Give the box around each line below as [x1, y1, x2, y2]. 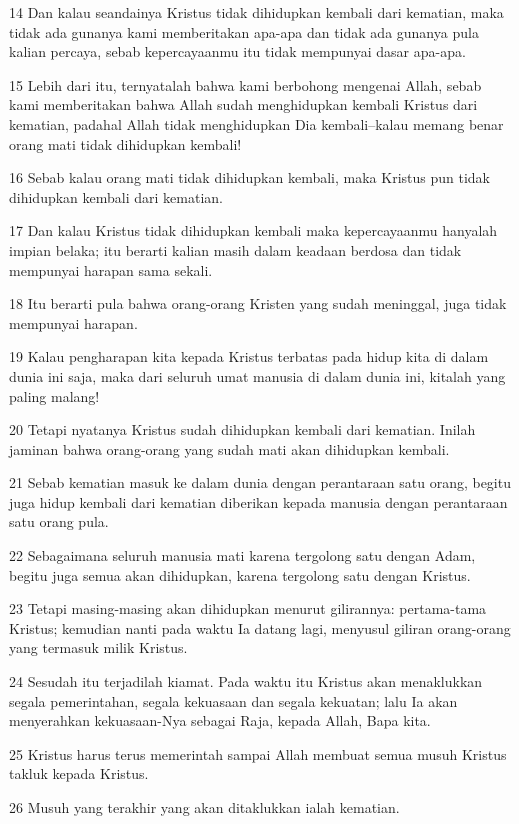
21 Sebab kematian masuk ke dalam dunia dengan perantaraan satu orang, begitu [9, 472, 511, 493]
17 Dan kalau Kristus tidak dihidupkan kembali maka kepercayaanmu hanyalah [9, 220, 498, 241]
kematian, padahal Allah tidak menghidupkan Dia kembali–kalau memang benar [9, 113, 504, 134]
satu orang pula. [9, 511, 109, 532]
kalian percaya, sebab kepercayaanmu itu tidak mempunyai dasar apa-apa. [9, 41, 466, 62]
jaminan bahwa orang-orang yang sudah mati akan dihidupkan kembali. [9, 438, 450, 459]
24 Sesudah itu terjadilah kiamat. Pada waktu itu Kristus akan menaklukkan [9, 671, 483, 692]
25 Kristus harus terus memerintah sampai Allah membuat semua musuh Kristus [9, 743, 507, 764]
